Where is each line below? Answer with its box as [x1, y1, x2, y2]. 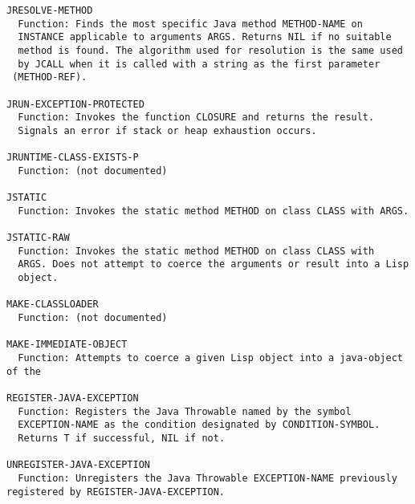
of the [6, 365, 41, 377]
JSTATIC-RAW [6, 232, 70, 244]
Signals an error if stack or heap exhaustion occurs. [18, 124, 317, 136]
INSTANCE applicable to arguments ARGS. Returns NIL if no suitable [18, 31, 392, 43]
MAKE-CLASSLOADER [6, 299, 99, 311]
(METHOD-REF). [12, 71, 87, 83]
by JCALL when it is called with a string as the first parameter [18, 58, 380, 70]
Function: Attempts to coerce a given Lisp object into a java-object [18, 352, 403, 364]
